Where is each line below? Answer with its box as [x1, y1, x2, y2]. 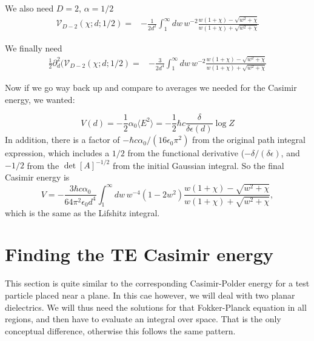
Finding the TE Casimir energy [5, 242, 273, 267]
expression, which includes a [5, 147, 110, 159]
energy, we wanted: [5, 93, 75, 105]
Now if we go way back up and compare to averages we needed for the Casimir [5, 81, 297, 94]
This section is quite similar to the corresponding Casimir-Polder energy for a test [5, 277, 310, 290]
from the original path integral [192, 133, 306, 146]
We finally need [5, 41, 62, 54]
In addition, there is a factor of [5, 133, 120, 146]
